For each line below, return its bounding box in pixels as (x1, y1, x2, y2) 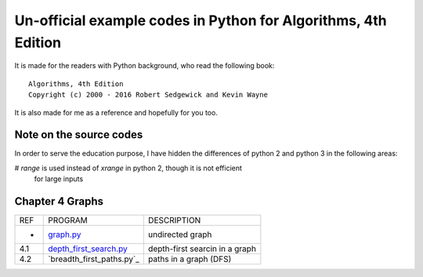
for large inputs (34, 174, 84, 184)
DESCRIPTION (147, 215, 201, 226)
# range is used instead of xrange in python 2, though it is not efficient (14, 163, 243, 173)
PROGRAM (48, 215, 88, 226)
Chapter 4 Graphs (14, 195, 104, 208)
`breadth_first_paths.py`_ (48, 253, 140, 264)
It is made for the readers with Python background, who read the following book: (14, 61, 275, 71)
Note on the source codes (14, 128, 143, 141)
